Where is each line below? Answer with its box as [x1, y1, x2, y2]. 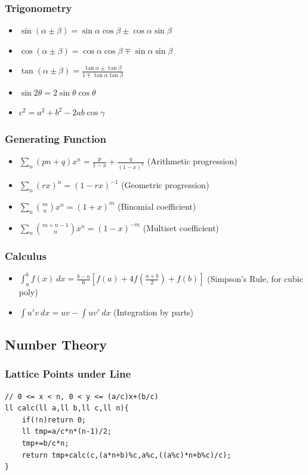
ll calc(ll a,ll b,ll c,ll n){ [5, 404, 129, 413]
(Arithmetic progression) [147, 155, 238, 167]
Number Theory [5, 335, 107, 354]
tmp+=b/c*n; [21, 439, 69, 448]
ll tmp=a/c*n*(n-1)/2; [21, 427, 112, 436]
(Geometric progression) [121, 179, 210, 191]
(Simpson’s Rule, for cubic [207, 272, 303, 284]
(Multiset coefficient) [143, 221, 219, 234]
